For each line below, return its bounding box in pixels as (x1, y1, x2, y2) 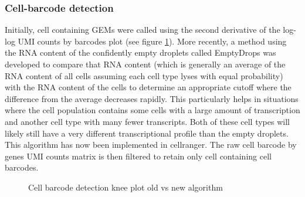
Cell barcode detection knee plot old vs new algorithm (28, 181, 223, 193)
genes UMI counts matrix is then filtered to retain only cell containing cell (5, 150, 272, 162)
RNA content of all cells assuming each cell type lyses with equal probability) (5, 69, 283, 81)
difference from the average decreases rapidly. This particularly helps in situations (5, 92, 299, 104)
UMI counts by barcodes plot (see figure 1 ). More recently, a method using (18, 35, 287, 47)
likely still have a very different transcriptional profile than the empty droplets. (5, 127, 289, 139)
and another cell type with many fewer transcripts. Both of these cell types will (5, 115, 290, 127)
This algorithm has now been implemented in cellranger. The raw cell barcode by (5, 138, 297, 151)
